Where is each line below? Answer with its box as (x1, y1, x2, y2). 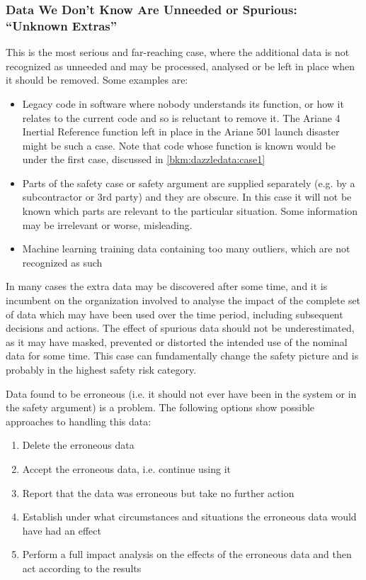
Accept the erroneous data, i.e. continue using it (22, 461, 231, 476)
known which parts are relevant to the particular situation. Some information (22, 203, 358, 218)
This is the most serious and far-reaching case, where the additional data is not (6, 45, 350, 60)
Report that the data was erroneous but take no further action (22, 485, 294, 500)
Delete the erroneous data (22, 437, 135, 452)
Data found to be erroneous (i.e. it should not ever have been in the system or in (6, 386, 357, 401)
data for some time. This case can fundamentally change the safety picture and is (6, 348, 359, 363)
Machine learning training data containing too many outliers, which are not (22, 241, 350, 256)
